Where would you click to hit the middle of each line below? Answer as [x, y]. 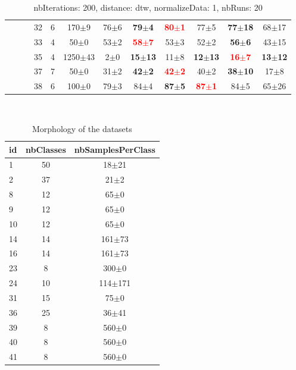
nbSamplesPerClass [115, 149]
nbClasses [46, 149]
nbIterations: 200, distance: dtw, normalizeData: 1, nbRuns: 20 [148, 7]
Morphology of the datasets [82, 128]
